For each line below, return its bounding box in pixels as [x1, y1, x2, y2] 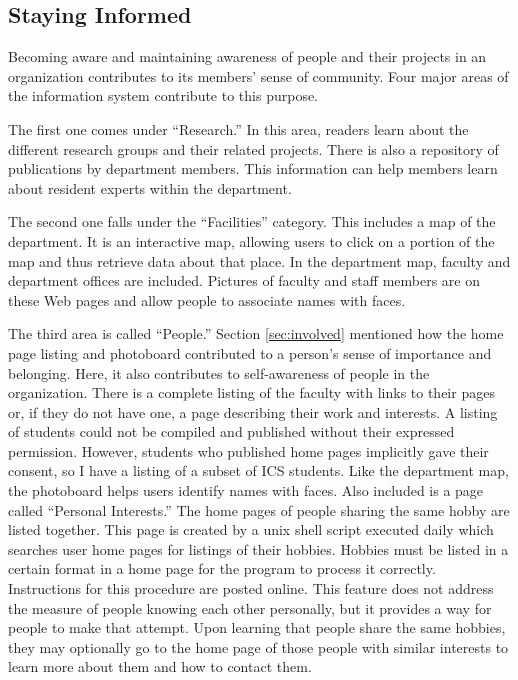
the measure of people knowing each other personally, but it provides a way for [8, 597, 492, 618]
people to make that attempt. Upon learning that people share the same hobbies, [8, 617, 506, 638]
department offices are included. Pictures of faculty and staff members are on [8, 270, 480, 291]
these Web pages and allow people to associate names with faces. [8, 289, 406, 310]
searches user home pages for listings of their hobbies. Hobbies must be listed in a [8, 538, 509, 559]
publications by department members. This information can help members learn [8, 158, 498, 179]
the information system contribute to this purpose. [8, 85, 319, 106]
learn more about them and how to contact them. [8, 656, 312, 677]
